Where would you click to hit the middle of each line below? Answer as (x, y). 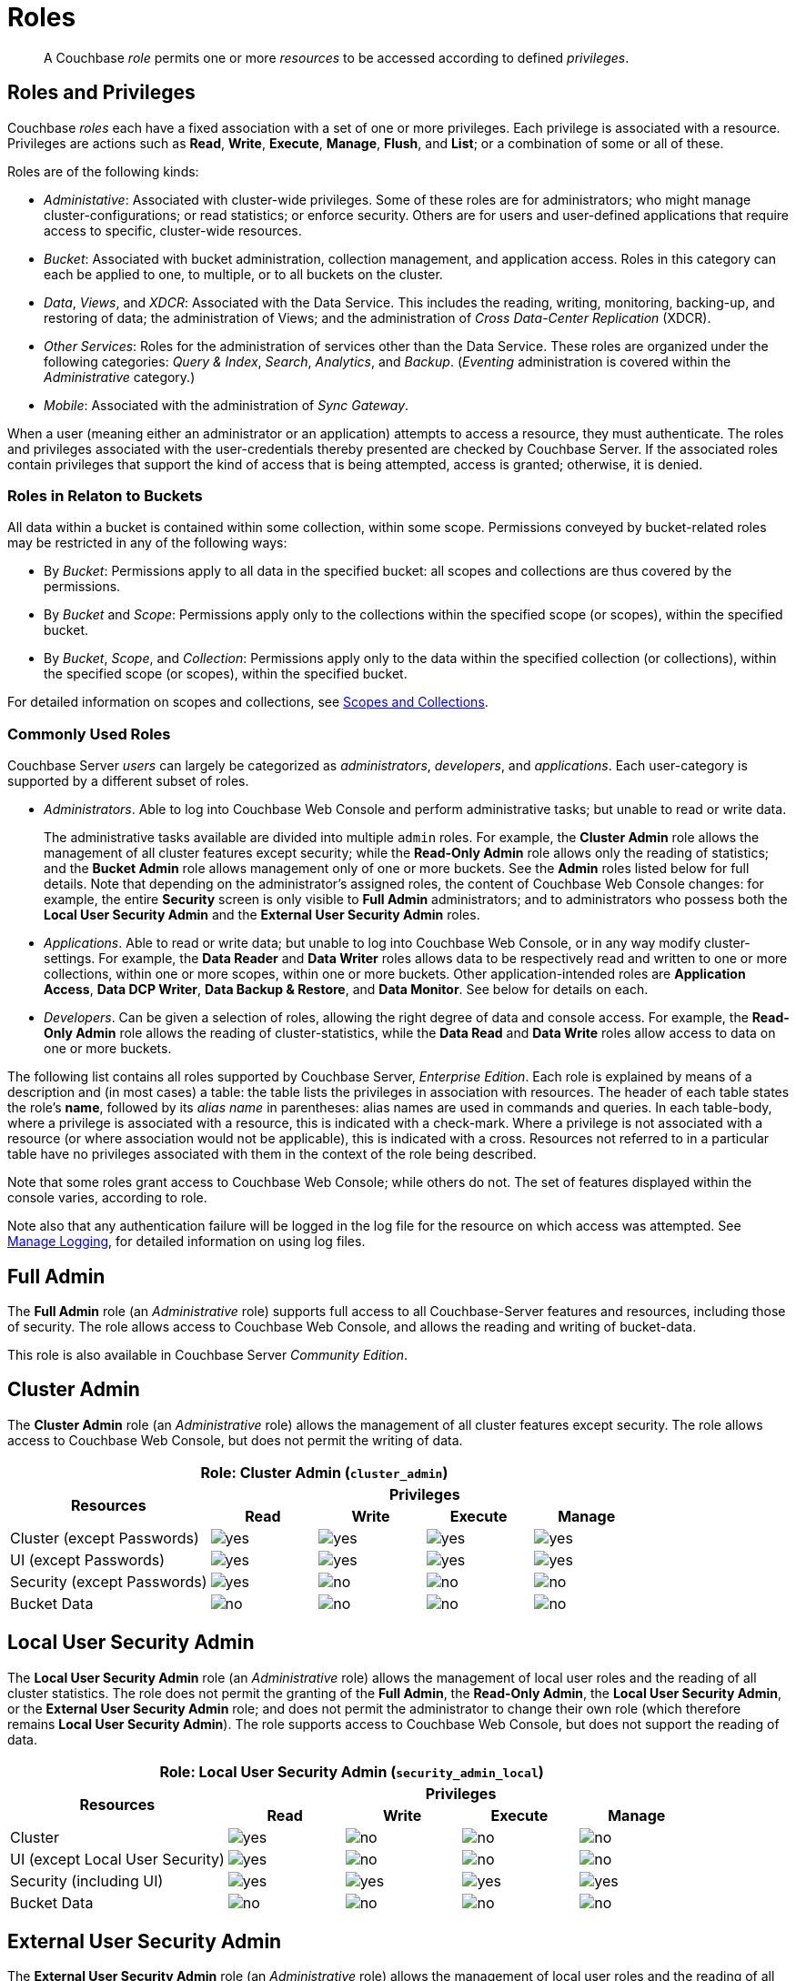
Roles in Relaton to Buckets (105, 495)
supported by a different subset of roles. (128, 781)
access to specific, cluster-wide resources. (173, 230)
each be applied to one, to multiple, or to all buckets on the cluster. (243, 274)
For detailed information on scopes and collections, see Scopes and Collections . (248, 702)
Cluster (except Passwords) (105, 1538)
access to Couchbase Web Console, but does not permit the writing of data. (235, 1440)
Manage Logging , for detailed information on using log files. (186, 1242)
